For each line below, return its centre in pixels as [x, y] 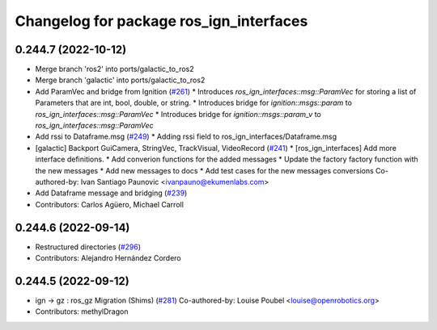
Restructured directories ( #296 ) [88, 247]
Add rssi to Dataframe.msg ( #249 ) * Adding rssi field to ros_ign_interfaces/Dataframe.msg [186, 136]
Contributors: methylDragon [82, 311]
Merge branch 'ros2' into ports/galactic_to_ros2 [115, 69]
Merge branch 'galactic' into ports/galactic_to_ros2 [120, 80]
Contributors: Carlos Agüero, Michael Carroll [109, 204]
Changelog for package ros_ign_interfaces [161, 21]
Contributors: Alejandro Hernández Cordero [108, 258]
